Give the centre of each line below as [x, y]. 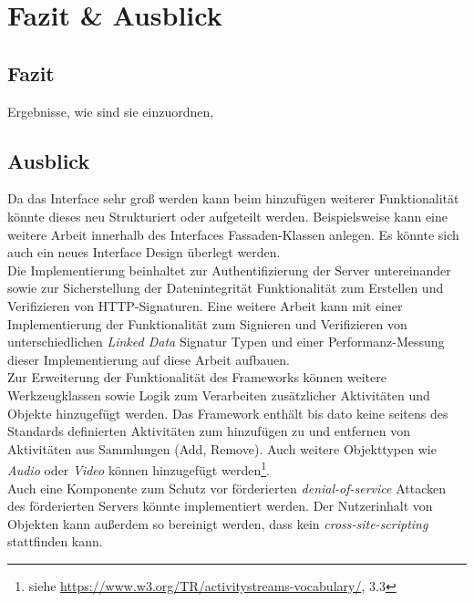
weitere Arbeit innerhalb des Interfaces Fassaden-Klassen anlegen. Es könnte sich [233, 234]
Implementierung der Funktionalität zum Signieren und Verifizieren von [207, 323]
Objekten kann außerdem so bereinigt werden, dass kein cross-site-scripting [218, 523]
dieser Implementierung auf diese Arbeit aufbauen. [149, 359]
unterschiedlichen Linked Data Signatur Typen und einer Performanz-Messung [226, 342]
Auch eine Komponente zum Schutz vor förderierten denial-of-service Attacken [227, 488]
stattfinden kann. [55, 541]
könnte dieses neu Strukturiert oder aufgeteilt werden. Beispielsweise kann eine [227, 216]
